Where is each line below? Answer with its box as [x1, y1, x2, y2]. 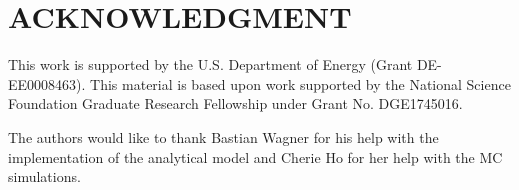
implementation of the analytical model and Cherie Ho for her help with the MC [8, 146, 503, 167]
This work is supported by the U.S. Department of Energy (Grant [8, 54, 413, 75]
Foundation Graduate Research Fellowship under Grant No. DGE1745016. [8, 93, 463, 114]
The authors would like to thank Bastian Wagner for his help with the [8, 126, 439, 147]
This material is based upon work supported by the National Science [90, 73, 511, 94]
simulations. [8, 166, 81, 187]
